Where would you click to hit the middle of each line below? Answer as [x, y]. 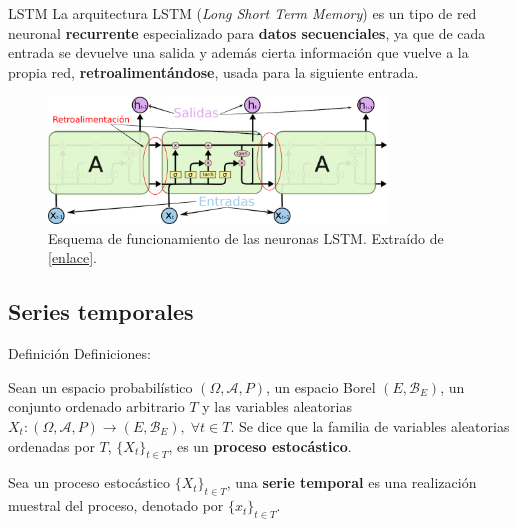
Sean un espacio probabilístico [100, 386]
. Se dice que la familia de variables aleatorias [370, 425]
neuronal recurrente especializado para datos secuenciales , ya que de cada [247, 32]
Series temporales [101, 311]
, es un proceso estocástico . [260, 445]
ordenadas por [51, 445]
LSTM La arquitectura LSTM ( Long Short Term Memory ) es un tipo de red [242, 13]
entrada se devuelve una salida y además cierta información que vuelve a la [238, 52]
